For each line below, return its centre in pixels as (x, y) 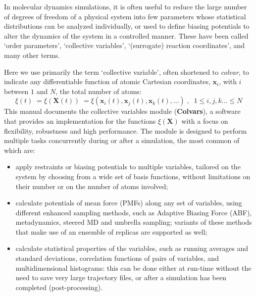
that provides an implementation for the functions (80, 121)
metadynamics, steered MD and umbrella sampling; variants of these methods (134, 222)
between (16, 91)
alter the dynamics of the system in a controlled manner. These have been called (126, 35)
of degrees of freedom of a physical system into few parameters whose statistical (125, 16)
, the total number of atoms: (99, 91)
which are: (20, 150)
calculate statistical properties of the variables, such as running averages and (132, 248)
